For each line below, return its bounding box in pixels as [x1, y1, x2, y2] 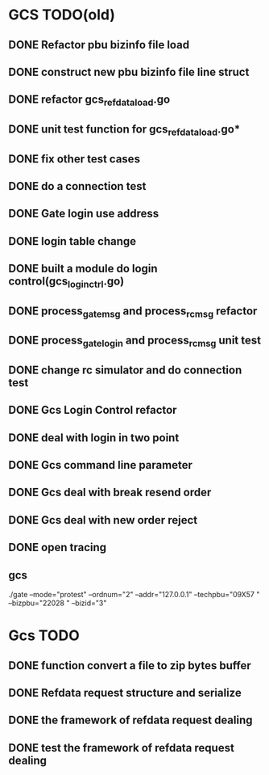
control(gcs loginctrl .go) [8, 275, 125, 290]
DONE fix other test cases [8, 152, 141, 166]
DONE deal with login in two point [8, 431, 180, 444]
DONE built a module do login [8, 262, 159, 276]
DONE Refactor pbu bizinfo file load [8, 38, 190, 52]
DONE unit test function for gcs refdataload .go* [8, 122, 241, 138]
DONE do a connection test [8, 179, 147, 193]
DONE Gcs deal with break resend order [8, 486, 212, 499]
